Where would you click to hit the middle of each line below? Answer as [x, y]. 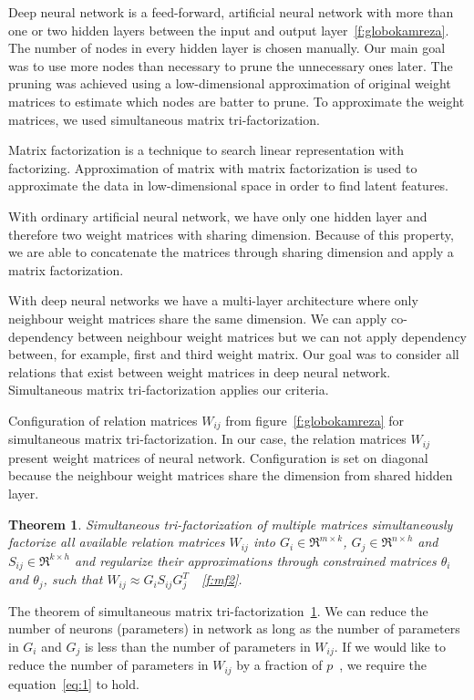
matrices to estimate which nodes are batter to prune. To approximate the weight [237, 101]
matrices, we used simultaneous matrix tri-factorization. [164, 119]
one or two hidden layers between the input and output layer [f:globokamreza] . [229, 30]
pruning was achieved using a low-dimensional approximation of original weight [230, 83]
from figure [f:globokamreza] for [315, 420]
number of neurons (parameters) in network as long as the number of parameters [234, 628]
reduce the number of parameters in [108, 665]
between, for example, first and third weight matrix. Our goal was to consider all [234, 354]
